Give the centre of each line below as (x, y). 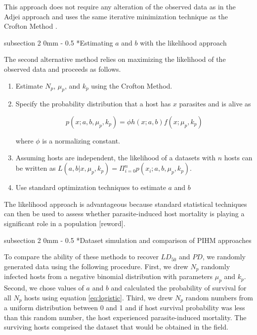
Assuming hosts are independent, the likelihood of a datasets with (115, 157)
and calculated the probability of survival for (179, 287)
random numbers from (219, 297)
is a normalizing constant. (81, 140)
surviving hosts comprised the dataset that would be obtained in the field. (116, 327)
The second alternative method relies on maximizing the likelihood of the (115, 59)
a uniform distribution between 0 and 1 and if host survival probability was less (125, 307)
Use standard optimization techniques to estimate (91, 187)
